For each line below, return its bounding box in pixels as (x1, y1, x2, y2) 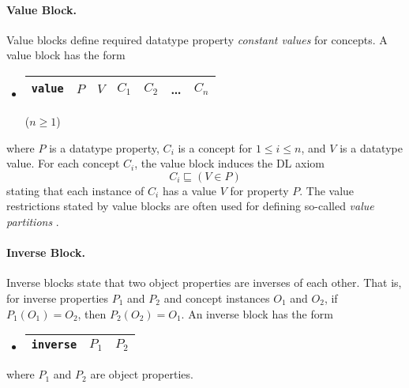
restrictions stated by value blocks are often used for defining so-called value (6, 198, 374, 214)
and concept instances (163, 289, 270, 306)
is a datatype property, (49, 139, 159, 156)
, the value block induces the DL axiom (134, 155, 325, 171)
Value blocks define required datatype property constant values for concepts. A (6, 31, 388, 47)
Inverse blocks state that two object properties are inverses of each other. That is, (6, 274, 402, 291)
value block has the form (6, 47, 126, 63)
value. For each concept (6, 155, 120, 171)
